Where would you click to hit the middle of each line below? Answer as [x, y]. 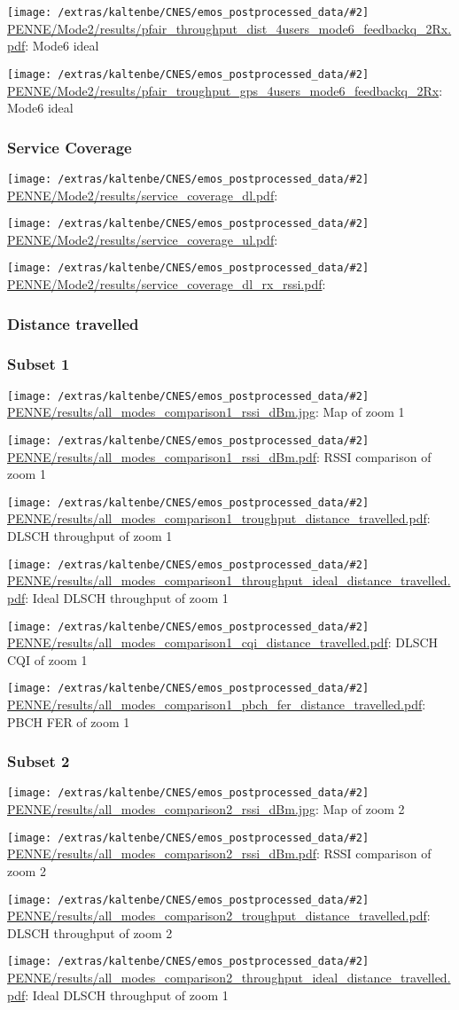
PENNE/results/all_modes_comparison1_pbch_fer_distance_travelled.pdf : [217, 704]
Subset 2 [39, 761]
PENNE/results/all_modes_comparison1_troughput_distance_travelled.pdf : [219, 518]
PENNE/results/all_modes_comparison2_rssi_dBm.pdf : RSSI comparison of [219, 853]
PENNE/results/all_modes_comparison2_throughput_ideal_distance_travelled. [229, 977]
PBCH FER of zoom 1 [69, 721]
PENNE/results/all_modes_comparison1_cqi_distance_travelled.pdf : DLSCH [223, 642]
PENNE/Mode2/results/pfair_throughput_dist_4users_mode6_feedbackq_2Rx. [229, 28]
